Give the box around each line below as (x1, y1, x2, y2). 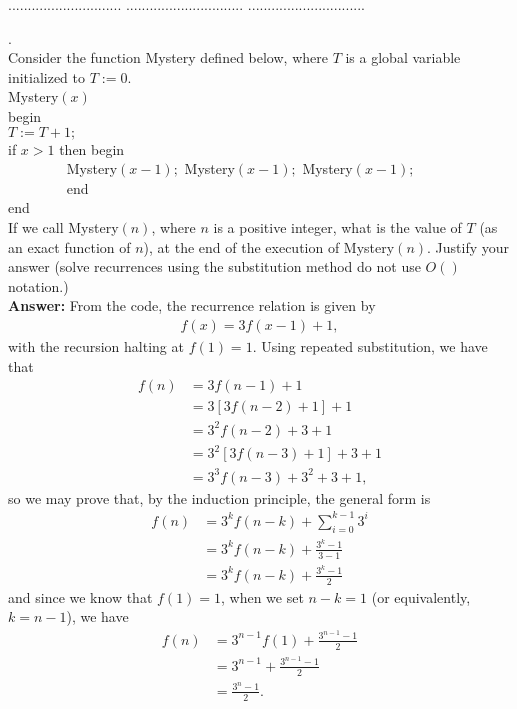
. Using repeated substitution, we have (252, 335, 488, 356)
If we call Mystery (8, 216, 119, 237)
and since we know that (8, 586, 153, 607)
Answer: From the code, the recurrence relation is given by (8, 295, 376, 316)
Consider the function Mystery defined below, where (8, 47, 328, 68)
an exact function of (8, 236, 131, 257)
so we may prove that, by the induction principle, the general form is (8, 487, 431, 508)
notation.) (8, 275, 69, 296)
